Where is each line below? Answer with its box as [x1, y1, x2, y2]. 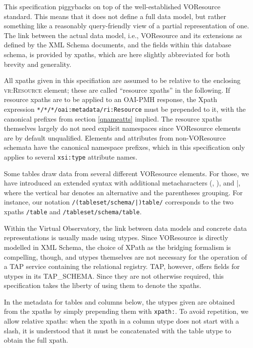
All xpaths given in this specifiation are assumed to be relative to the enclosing [4, 75, 241, 85]
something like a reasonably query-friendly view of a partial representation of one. [4, 20, 249, 31]
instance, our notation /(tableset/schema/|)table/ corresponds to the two [4, 197, 233, 207]
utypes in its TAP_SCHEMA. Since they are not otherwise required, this [4, 270, 224, 281]
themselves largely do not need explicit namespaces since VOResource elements [4, 123, 241, 133]
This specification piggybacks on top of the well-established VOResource [4, 1, 221, 11]
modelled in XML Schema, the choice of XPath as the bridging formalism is [4, 242, 231, 252]
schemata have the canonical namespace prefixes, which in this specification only [4, 142, 245, 152]
